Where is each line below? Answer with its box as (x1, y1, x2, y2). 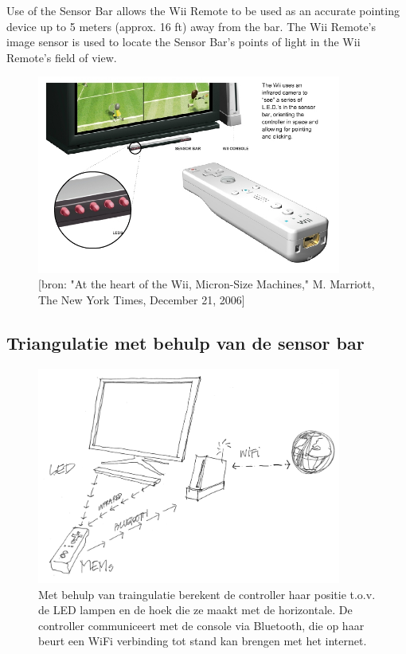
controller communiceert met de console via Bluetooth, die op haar (38, 617, 365, 633)
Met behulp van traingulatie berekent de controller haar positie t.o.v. (38, 585, 376, 602)
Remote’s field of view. (6, 49, 117, 65)
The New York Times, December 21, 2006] (38, 291, 245, 307)
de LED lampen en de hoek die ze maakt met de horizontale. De (38, 601, 353, 618)
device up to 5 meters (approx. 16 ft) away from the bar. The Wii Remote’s (6, 18, 377, 34)
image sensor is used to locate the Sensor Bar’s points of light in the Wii (6, 33, 361, 50)
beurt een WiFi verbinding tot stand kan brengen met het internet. (38, 632, 367, 649)
